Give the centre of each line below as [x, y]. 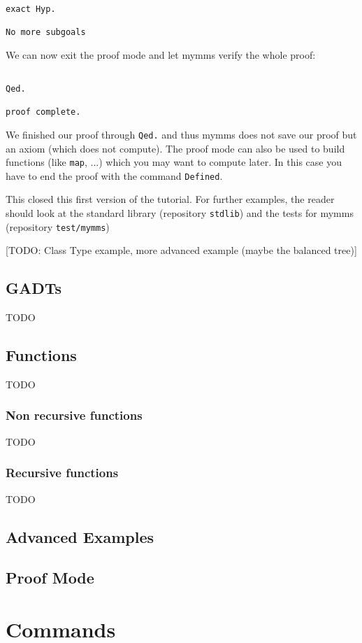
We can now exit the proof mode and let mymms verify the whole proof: [161, 54]
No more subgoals [46, 32]
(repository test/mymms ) [58, 226]
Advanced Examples [80, 536]
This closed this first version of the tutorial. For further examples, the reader [170, 199]
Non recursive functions [74, 415]
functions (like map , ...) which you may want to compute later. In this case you [174, 162]
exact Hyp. [31, 9]
